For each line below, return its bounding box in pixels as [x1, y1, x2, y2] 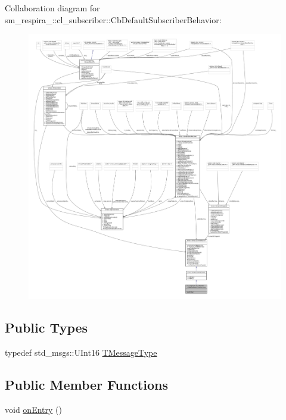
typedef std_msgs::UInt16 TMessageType [5, 346, 157, 359]
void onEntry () [5, 403, 62, 416]
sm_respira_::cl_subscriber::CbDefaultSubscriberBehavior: [5, 13, 222, 26]
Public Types [5, 318, 88, 337]
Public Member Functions [5, 375, 168, 394]
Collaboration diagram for [5, 2, 100, 14]
